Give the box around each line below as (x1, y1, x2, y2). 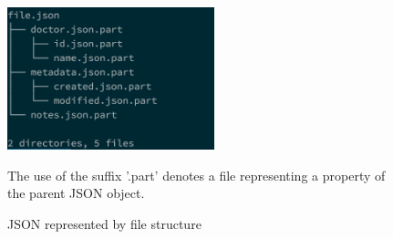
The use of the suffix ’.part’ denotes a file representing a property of (7, 165, 386, 184)
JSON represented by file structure (7, 213, 202, 233)
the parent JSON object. (7, 183, 145, 203)
